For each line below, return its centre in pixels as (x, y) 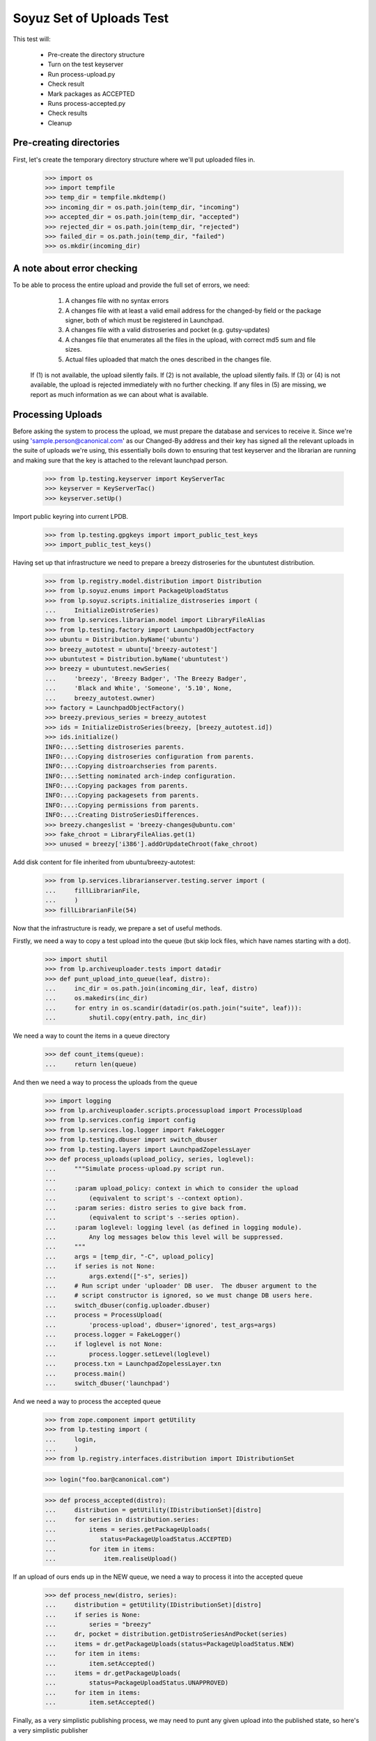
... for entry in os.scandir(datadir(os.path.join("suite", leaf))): (173, 1008)
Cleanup (60, 123)
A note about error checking (75, 268)
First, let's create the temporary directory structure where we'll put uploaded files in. (134, 159)
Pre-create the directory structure (96, 54)
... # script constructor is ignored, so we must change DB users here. (179, 1296)
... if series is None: (93, 1615)
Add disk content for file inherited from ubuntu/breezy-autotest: (104, 862)
